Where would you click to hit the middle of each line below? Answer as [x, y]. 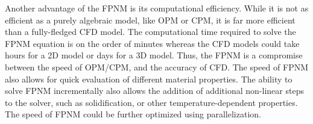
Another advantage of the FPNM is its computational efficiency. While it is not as [157, 8]
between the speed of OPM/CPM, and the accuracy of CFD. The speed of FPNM [157, 67]
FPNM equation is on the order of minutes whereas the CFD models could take [152, 43]
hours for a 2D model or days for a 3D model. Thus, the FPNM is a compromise [154, 55]
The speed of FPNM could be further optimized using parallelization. [133, 114]
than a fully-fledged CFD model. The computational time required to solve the [150, 32]
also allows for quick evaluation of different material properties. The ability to [149, 79]
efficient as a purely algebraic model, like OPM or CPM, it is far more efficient [150, 20]
